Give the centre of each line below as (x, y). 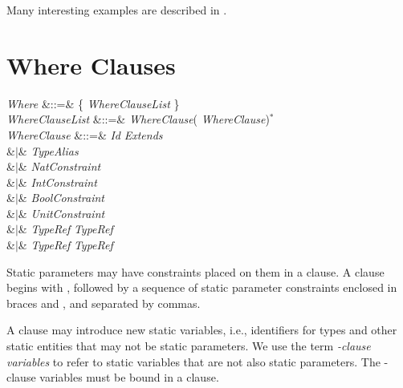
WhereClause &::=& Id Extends (85, 134)
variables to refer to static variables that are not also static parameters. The (193, 361)
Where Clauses (91, 65)
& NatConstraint (59, 166)
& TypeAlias (48, 150)
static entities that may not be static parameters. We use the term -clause (189, 346)
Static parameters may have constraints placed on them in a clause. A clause (195, 271)
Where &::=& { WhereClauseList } (93, 103)
